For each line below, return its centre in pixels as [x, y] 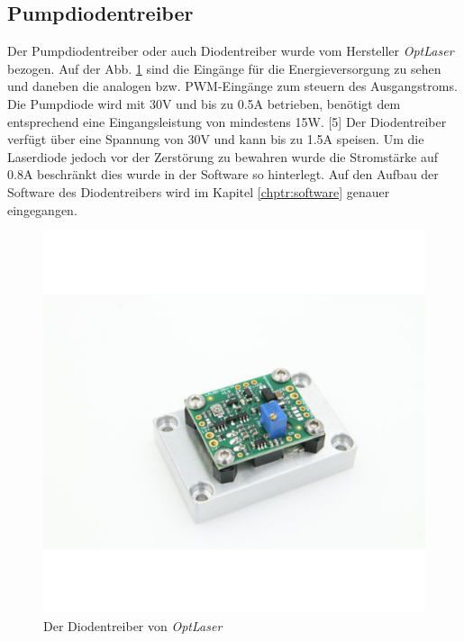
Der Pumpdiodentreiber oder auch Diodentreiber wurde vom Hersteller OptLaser [231, 51]
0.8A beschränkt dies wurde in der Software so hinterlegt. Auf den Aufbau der [223, 174]
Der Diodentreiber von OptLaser [133, 625]
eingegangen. [42, 209]
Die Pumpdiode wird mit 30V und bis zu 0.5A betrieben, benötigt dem [204, 103]
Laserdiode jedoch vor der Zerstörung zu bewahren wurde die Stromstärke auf [223, 156]
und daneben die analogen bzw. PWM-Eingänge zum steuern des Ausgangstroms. [232, 86]
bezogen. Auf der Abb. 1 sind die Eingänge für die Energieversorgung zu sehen [224, 68]
